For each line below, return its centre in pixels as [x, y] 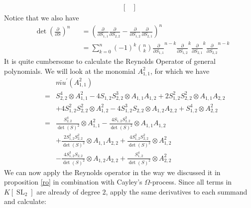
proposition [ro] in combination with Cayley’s [73, 182]
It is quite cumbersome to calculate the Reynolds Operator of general [110, 61]
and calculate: [25, 201]
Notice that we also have [42, 18]
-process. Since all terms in [191, 182]
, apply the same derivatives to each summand [177, 191]
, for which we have [180, 71]
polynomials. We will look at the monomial [70, 71]
